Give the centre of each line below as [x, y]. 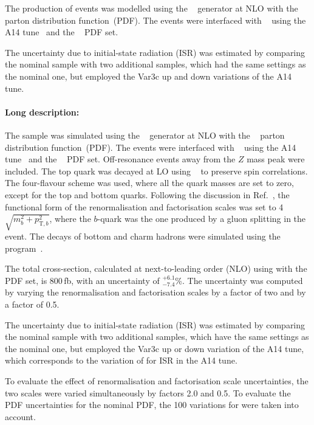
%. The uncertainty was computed [239, 280]
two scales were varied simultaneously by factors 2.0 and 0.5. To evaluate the [148, 392]
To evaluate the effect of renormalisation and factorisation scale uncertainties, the [157, 381]
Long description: [42, 112]
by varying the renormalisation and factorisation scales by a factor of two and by [155, 292]
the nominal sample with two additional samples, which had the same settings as [155, 64]
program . [24, 248]
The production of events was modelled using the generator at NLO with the [152, 8]
